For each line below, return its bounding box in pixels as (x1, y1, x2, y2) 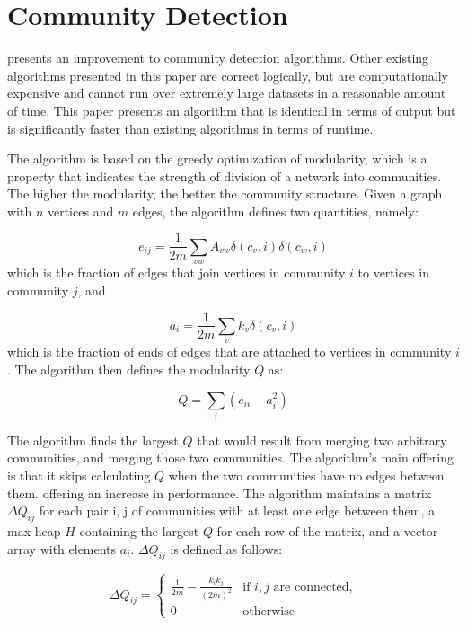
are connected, (273, 580, 353, 594)
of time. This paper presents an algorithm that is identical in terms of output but (7, 101, 456, 119)
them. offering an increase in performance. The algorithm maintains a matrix (7, 483, 432, 502)
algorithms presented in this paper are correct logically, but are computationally (7, 66, 448, 84)
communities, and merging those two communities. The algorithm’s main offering (7, 448, 454, 467)
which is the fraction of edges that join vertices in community (7, 263, 346, 282)
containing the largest (79, 522, 199, 541)
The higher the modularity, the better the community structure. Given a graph (7, 184, 443, 203)
